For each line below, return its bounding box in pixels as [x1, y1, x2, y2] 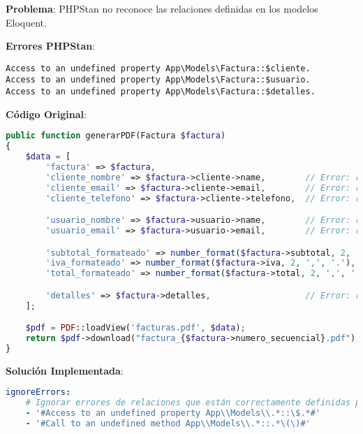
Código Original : [6, 106, 87, 121]
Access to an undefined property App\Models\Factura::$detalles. [6, 87, 316, 97]
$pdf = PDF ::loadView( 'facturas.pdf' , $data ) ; [25, 323, 246, 333]
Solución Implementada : [6, 363, 124, 377]
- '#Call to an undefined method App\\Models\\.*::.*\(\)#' [25, 419, 311, 429]
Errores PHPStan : [6, 38, 96, 53]
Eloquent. [6, 15, 47, 29]
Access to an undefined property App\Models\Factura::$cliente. [6, 63, 311, 73]
